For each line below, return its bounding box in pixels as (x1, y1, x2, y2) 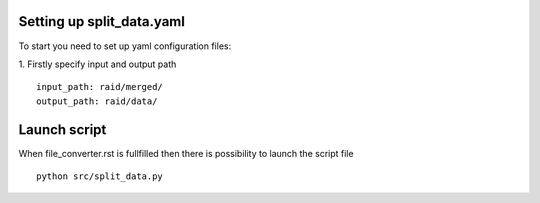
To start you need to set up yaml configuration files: (18, 40, 232, 52)
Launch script (18, 121, 107, 138)
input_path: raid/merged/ (36, 81, 164, 93)
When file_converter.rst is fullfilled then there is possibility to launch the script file (18, 147, 354, 159)
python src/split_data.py (36, 170, 164, 182)
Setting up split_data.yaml (18, 13, 185, 30)
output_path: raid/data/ (36, 95, 158, 107)
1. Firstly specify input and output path (18, 58, 177, 70)
